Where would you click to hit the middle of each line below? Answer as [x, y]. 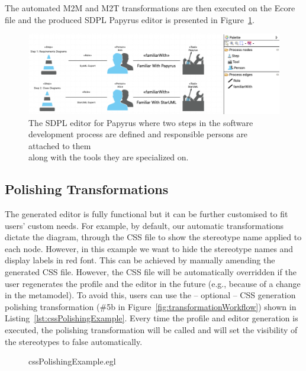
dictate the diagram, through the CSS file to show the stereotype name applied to [153, 237]
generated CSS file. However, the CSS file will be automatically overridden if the [151, 272]
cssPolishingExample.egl [72, 361]
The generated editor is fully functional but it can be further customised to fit [146, 214]
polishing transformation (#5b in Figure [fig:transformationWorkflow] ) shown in [151, 306]
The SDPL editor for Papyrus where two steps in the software [141, 122]
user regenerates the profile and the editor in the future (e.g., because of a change [153, 283]
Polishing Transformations [87, 189]
